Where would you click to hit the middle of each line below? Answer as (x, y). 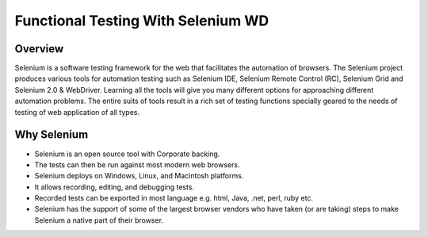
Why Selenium (52, 135)
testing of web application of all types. (77, 112)
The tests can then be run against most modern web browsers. (137, 164)
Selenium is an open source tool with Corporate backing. (127, 154)
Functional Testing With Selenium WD (142, 21)
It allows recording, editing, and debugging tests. (114, 187)
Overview (39, 49)
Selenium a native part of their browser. (99, 220)
